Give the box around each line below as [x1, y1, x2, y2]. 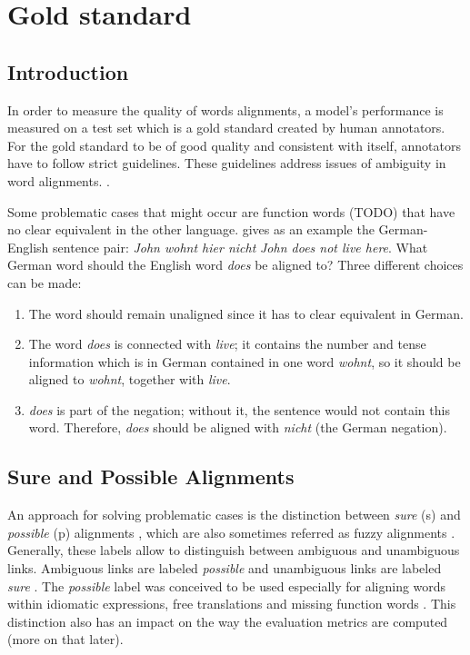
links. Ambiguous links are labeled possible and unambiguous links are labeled [7, 559, 442, 578]
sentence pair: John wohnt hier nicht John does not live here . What [53, 237, 428, 256]
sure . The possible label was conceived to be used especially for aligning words [7, 576, 446, 595]
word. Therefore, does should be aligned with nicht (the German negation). [28, 418, 447, 437]
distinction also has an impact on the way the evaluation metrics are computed [7, 611, 448, 630]
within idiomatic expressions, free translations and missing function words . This [7, 594, 456, 613]
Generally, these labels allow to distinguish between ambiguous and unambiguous [7, 541, 460, 560]
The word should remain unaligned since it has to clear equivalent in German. [28, 303, 464, 323]
